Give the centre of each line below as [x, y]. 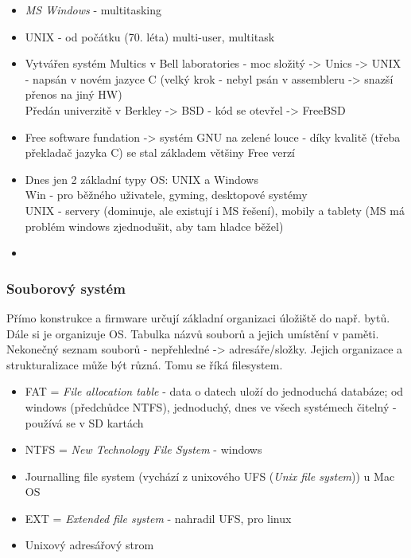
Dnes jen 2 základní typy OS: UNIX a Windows [142, 179]
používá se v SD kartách [84, 422]
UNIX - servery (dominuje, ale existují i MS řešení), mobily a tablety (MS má [215, 210]
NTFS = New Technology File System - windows [143, 449]
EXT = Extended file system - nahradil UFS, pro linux [158, 518]
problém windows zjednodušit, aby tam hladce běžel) [154, 226]
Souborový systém [66, 288]
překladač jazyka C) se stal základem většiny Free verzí [160, 152]
